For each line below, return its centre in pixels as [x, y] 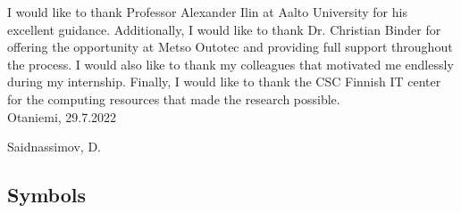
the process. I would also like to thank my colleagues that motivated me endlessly [230, 64]
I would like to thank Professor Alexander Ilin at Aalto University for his [207, 12]
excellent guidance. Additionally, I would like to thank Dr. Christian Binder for [224, 29]
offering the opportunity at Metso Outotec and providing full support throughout [230, 47]
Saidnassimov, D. [54, 147]
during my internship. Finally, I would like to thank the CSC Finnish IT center [224, 82]
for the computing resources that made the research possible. [174, 98]
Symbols [47, 195]
